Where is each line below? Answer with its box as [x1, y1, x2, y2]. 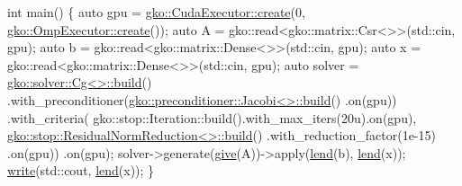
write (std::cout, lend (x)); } [7, 161, 155, 180]
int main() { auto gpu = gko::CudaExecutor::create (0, [7, 3, 305, 21]
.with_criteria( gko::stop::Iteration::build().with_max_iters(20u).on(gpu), [7, 108, 417, 127]
